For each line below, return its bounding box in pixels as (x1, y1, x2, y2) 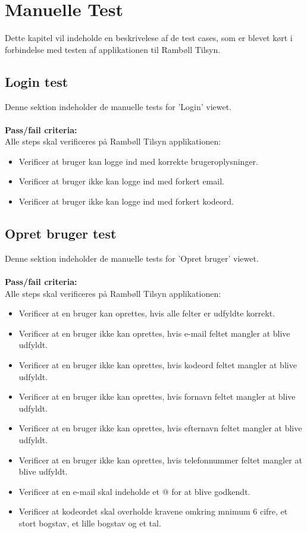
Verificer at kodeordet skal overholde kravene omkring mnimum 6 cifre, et (18, 505, 288, 518)
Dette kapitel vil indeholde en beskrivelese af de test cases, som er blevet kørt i (5, 32, 293, 44)
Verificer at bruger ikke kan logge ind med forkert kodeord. (18, 195, 234, 208)
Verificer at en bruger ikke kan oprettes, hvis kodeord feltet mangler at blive (18, 359, 297, 371)
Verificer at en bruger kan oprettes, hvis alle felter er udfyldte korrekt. (18, 307, 275, 319)
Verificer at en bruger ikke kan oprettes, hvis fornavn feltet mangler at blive (18, 390, 296, 403)
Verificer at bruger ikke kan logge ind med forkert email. (18, 175, 224, 187)
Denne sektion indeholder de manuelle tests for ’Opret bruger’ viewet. (5, 252, 259, 264)
